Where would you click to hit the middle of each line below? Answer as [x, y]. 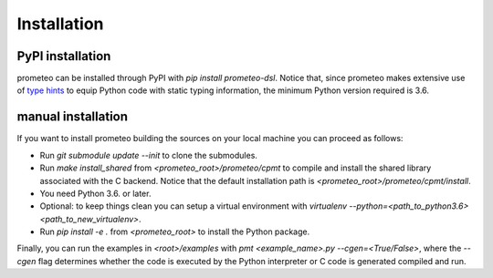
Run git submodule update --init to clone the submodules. [148, 155]
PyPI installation [64, 56]
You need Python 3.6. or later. [95, 193]
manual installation [72, 117]
